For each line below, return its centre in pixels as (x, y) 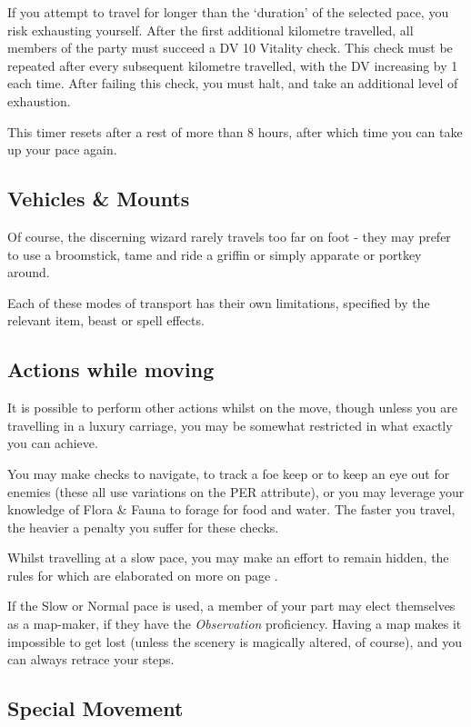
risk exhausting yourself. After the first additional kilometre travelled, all (210, 30)
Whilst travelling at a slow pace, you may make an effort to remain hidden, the (228, 558)
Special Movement (95, 708)
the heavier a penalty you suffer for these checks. (143, 527)
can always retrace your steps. (91, 659)
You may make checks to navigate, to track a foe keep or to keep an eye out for (229, 473)
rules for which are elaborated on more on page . (143, 575)
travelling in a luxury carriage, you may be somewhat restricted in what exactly (230, 425)
